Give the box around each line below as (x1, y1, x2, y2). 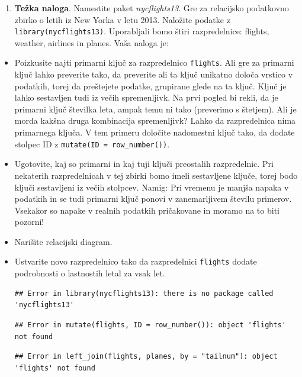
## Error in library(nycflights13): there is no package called (14, 289, 274, 298)
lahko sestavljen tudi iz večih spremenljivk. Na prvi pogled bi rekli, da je (14, 91, 278, 104)
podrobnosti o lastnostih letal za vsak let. (14, 267, 165, 279)
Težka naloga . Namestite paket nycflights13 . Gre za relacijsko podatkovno (14, 2, 289, 14)
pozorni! (14, 215, 44, 228)
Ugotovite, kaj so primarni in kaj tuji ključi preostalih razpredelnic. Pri (14, 157, 274, 170)
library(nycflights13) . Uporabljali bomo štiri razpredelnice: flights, (14, 25, 269, 37)
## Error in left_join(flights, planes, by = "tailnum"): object (14, 352, 278, 361)
